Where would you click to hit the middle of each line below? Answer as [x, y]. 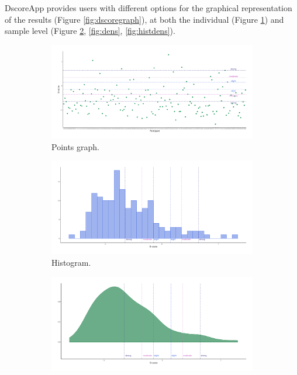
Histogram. [71, 263]
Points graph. [75, 146]
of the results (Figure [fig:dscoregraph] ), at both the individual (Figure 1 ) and [144, 19]
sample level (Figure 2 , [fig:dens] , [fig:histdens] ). [90, 31]
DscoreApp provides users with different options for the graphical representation [148, 8]
